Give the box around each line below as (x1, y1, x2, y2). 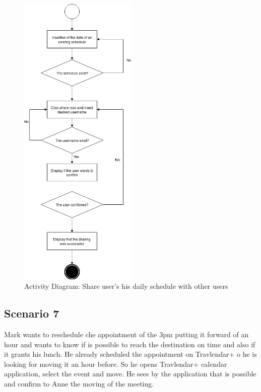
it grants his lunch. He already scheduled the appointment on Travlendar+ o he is (4, 349, 257, 359)
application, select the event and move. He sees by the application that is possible (4, 368, 256, 379)
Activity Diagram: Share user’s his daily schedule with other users (24, 281, 228, 291)
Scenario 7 (4, 305, 59, 321)
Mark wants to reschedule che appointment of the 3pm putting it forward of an (4, 329, 249, 339)
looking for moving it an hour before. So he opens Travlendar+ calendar (4, 358, 227, 369)
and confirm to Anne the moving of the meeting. (4, 378, 154, 388)
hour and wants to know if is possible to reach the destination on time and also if (4, 339, 255, 349)
